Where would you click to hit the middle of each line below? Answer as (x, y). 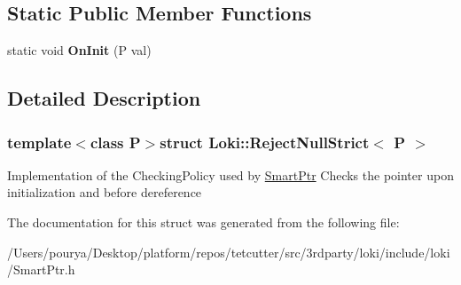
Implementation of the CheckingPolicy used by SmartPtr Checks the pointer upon (230, 174)
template (39, 142)
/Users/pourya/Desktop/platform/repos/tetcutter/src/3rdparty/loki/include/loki (229, 252)
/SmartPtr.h (41, 269)
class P (115, 142)
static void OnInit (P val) (79, 50)
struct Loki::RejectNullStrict (265, 142)
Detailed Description (104, 98)
